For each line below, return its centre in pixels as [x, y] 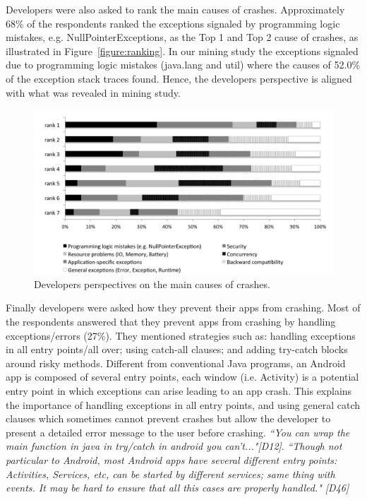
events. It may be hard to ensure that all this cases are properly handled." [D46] [178, 488]
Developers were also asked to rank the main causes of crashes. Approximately [175, 9]
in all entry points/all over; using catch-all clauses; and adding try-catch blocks [177, 349]
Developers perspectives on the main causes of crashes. [152, 284]
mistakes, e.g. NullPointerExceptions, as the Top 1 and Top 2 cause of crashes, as [182, 37]
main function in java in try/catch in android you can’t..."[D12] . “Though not [174, 446]
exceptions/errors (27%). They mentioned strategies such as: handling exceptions [181, 335]
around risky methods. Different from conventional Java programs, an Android [176, 363]
